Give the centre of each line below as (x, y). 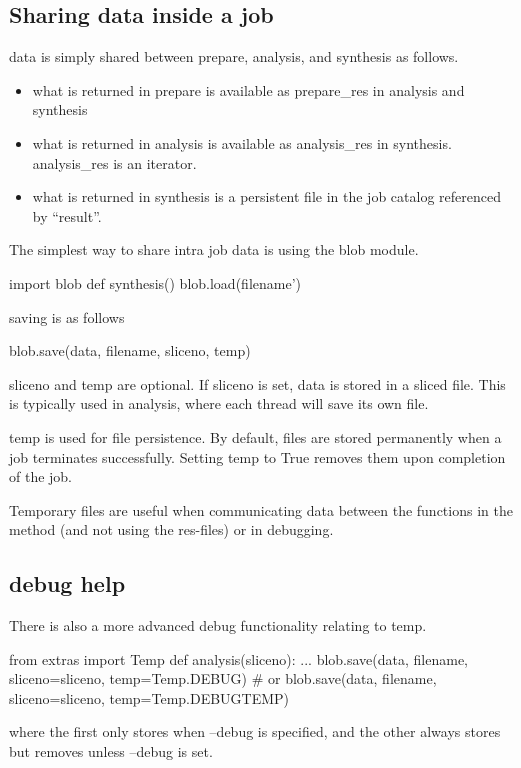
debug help (67, 583)
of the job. (41, 476)
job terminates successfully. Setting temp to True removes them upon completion (257, 456)
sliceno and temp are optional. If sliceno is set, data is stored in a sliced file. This (257, 383)
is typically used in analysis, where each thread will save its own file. (219, 403)
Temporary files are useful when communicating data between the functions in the (261, 509)
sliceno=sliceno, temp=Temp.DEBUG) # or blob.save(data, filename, (223, 678)
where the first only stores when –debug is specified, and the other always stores (255, 731)
